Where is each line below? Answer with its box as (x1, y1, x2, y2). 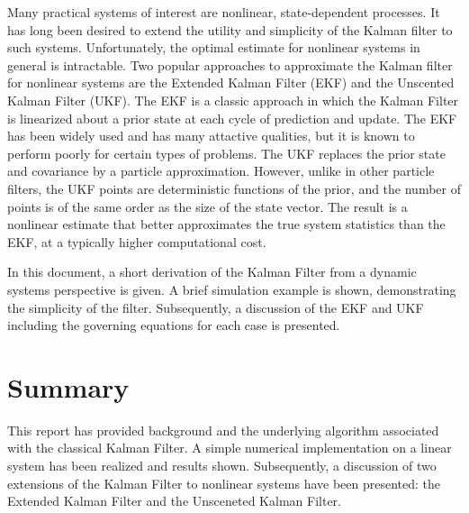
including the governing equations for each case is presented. (7, 316, 340, 334)
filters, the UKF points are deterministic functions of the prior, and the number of (7, 179, 461, 197)
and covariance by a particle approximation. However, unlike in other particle (7, 161, 435, 180)
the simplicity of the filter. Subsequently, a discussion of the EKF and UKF (7, 298, 424, 316)
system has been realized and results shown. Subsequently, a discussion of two (7, 456, 437, 474)
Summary (7, 368, 130, 405)
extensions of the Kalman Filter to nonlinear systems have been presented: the (7, 473, 441, 492)
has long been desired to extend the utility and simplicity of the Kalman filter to (7, 20, 453, 39)
